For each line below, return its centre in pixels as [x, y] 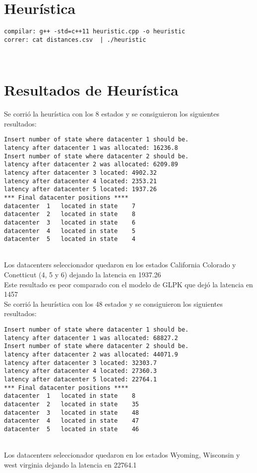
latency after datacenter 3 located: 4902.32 [80, 173]
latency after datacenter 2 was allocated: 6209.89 [91, 165]
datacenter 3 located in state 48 [72, 413]
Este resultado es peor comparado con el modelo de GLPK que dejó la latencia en [128, 284]
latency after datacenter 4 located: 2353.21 [80, 181]
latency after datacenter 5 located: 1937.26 [80, 189]
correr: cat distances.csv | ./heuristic [75, 40]
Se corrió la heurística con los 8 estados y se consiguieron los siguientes [112, 114]
